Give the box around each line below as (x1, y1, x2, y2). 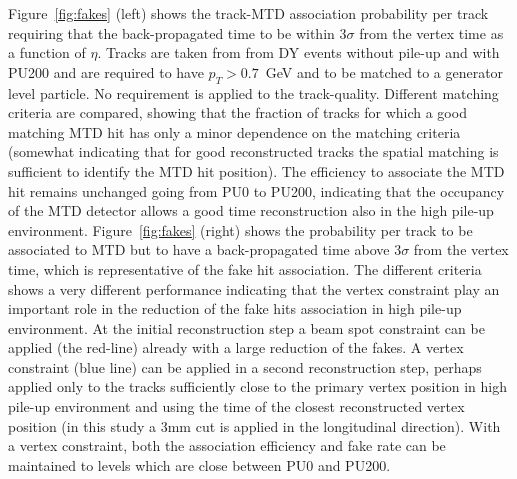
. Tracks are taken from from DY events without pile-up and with (97, 42, 500, 63)
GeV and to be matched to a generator (265, 61, 504, 82)
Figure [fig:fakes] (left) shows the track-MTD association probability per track (8, 3, 489, 23)
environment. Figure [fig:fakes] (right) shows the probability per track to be (8, 219, 473, 240)
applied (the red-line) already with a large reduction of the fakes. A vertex (8, 337, 464, 358)
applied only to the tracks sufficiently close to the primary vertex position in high (8, 376, 508, 397)
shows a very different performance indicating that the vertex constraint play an (8, 278, 500, 299)
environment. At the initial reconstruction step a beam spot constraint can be (8, 317, 485, 338)
